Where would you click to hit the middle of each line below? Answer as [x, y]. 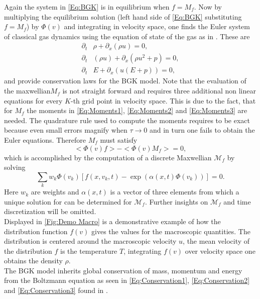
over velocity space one [220, 251]
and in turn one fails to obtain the [202, 130]
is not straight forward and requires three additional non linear [159, 91]
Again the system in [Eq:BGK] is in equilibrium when [87, 7]
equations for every [33, 100]
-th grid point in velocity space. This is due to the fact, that [163, 100]
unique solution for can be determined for [68, 201]
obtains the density [33, 261]
